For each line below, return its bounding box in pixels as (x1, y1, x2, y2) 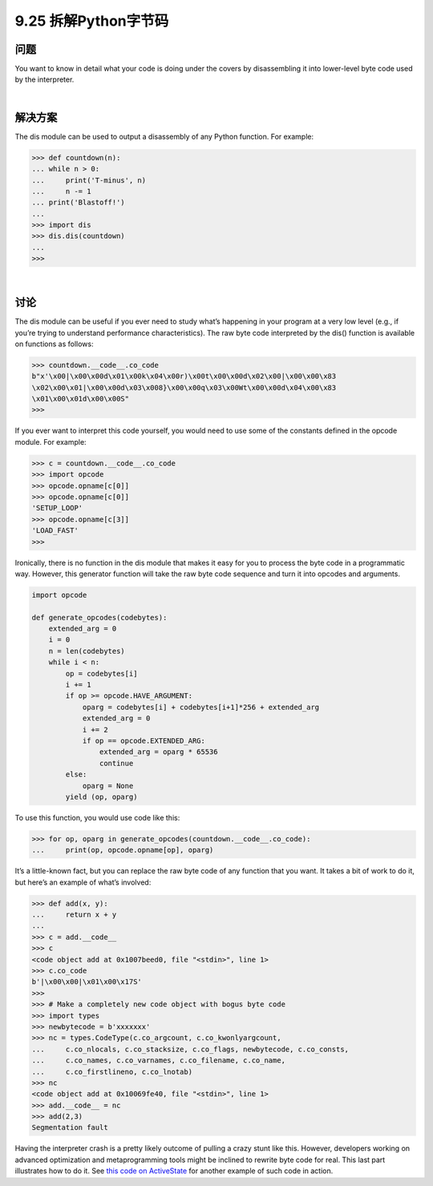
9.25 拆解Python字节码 (14, 12, 169, 30)
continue (99, 758, 134, 768)
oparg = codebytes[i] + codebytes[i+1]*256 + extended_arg (82, 702, 320, 712)
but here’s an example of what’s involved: (14, 877, 152, 887)
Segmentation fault (31, 1123, 108, 1132)
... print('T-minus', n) (31, 175, 147, 184)
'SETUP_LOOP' (31, 503, 83, 513)
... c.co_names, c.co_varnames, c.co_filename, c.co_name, (31, 1056, 286, 1065)
